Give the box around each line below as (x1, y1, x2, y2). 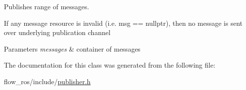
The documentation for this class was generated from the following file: (4, 60, 215, 70)
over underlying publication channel (4, 27, 111, 37)
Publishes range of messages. (4, 1, 89, 11)
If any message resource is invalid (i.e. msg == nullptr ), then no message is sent (4, 18, 243, 28)
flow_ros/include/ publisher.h (4, 76, 91, 86)
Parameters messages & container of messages (4, 43, 141, 54)
